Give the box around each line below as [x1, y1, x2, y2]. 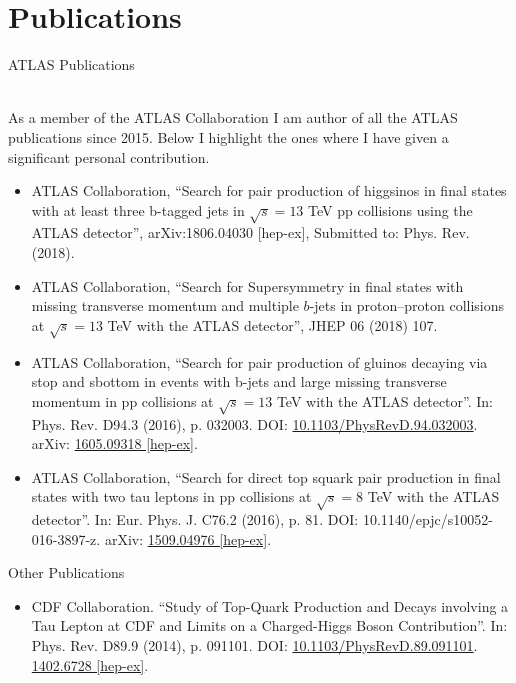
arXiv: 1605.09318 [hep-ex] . [31, 433, 198, 454]
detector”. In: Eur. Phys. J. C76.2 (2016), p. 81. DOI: [31, 509, 359, 530]
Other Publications [8, 562, 125, 583]
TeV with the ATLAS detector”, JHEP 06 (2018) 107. [107, 314, 438, 335]
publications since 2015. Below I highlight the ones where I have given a [8, 126, 449, 147]
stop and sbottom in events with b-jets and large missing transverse [31, 371, 447, 392]
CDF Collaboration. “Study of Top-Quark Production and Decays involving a [31, 595, 509, 616]
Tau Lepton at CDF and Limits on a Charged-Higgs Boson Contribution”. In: [31, 615, 508, 636]
